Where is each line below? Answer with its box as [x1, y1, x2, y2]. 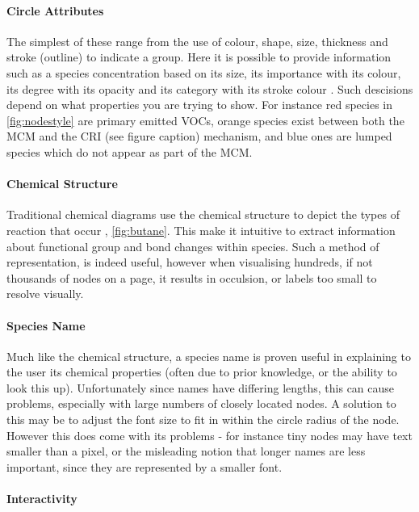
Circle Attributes [6, 2, 104, 19]
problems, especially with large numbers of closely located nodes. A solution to [6, 395, 396, 412]
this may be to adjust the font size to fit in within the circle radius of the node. [6, 411, 400, 428]
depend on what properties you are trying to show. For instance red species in [6, 96, 392, 113]
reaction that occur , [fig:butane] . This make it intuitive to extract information [6, 221, 396, 238]
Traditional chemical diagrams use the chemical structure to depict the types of [6, 206, 400, 223]
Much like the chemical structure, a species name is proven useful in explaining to [6, 347, 411, 364]
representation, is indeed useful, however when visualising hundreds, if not [6, 254, 373, 271]
